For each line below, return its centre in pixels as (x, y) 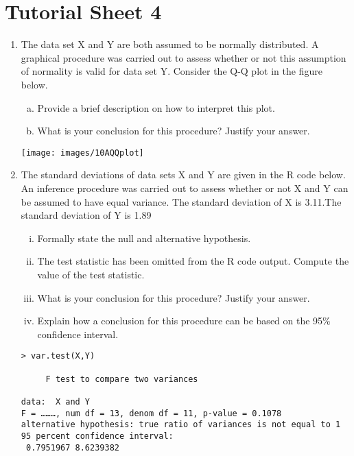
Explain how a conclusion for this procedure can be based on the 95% (184, 321)
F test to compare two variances (122, 379)
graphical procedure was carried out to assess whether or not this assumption (184, 57)
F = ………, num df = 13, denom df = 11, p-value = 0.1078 (151, 413)
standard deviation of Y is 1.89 (86, 215)
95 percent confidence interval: (97, 436)
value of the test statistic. (91, 274)
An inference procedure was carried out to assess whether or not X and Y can (185, 188)
